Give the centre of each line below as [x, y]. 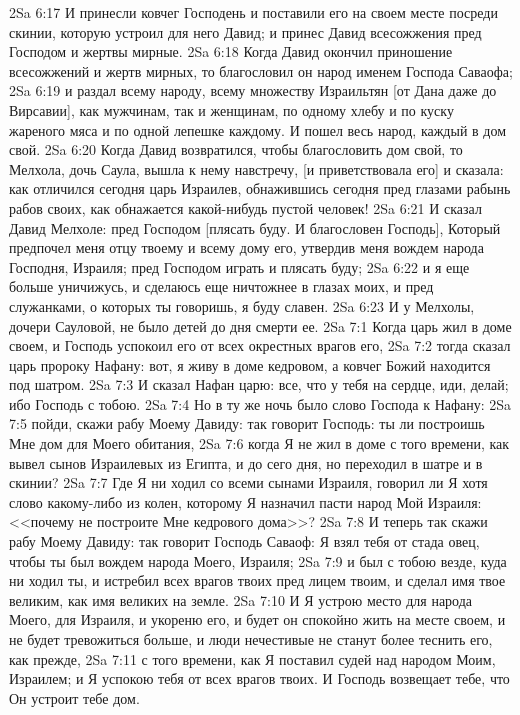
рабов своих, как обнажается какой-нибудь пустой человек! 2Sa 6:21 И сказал [245, 207]
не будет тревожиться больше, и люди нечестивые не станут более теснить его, [251, 639]
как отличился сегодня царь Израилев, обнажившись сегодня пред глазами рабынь [260, 188]
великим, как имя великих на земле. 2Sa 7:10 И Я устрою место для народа [241, 599]
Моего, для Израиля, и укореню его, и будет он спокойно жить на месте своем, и [257, 619]
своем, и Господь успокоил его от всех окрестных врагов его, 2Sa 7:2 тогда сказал [260, 345]
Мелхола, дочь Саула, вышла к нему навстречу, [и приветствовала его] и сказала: [256, 168]
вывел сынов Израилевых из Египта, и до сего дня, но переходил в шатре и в [246, 462]
